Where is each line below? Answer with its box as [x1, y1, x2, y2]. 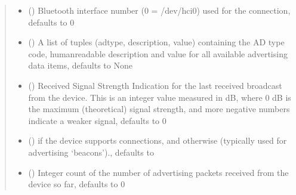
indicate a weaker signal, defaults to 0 [28, 114, 166, 126]
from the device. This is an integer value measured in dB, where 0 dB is [28, 91, 291, 103]
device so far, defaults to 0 [28, 178, 125, 190]
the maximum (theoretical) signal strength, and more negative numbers [28, 103, 290, 115]
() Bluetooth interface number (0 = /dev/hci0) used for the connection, [28, 4, 291, 16]
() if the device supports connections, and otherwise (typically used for [28, 134, 287, 147]
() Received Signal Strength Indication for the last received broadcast [28, 79, 282, 91]
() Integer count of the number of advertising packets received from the [28, 166, 289, 178]
